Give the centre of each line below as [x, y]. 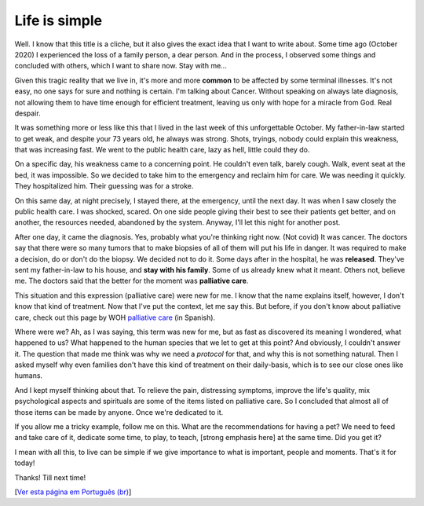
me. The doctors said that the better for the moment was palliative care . [132, 281]
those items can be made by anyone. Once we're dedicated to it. [119, 412]
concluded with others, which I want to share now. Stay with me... [121, 66]
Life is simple [58, 20]
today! [25, 463]
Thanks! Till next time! [50, 477]
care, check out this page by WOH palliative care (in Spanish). [115, 317]
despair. [27, 113]
